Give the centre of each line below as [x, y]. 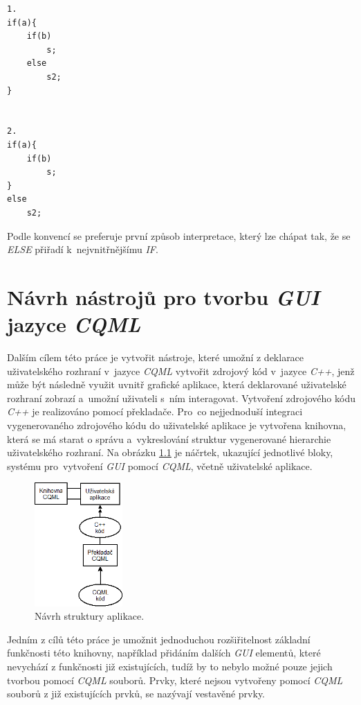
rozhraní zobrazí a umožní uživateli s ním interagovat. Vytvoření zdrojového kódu [181, 398]
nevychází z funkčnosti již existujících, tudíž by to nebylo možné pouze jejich [170, 666]
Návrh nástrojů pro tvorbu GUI [163, 297]
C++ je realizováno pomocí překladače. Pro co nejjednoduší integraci [155, 411]
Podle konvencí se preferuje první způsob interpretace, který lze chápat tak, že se [179, 235]
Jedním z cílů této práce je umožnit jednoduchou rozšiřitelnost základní [159, 639]
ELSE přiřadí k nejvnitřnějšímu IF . [83, 249]
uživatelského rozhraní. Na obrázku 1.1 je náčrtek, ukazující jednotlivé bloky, [170, 452]
